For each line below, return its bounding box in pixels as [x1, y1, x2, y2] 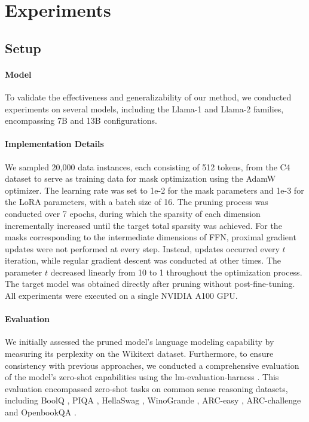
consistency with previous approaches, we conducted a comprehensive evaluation [5, 359, 299, 371]
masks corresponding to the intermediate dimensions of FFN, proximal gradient [5, 231, 296, 243]
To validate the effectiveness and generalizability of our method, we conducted [5, 90, 292, 103]
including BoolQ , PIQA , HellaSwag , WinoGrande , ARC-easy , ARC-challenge [5, 394, 301, 406]
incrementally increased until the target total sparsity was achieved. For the [5, 219, 282, 231]
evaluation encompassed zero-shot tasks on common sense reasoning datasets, [5, 382, 288, 395]
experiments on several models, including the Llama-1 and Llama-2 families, [5, 102, 284, 115]
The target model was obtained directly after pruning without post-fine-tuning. [5, 277, 295, 290]
